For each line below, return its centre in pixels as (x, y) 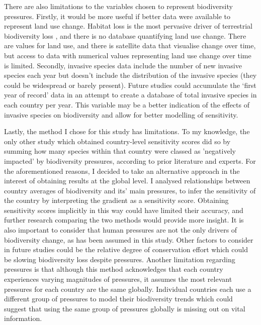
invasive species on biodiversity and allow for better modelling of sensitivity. (121, 114)
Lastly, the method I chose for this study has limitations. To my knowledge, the (127, 131)
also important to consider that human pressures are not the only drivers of (121, 230)
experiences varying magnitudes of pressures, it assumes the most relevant (118, 279)
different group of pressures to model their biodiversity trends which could (118, 299)
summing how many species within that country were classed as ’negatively (120, 151)
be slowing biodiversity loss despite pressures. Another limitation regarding (120, 259)
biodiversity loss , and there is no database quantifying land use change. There (125, 35)
